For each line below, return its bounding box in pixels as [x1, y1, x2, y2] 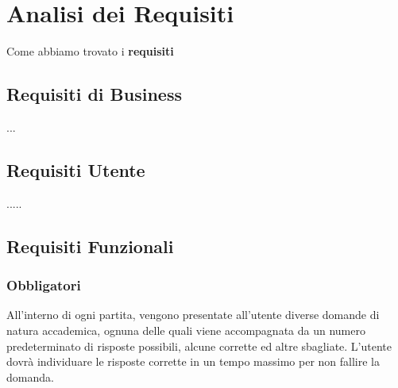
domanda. [6, 368, 54, 385]
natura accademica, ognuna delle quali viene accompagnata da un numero [6, 321, 365, 338]
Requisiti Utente [6, 157, 145, 182]
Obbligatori [6, 275, 81, 295]
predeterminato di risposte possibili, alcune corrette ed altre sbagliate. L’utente [6, 337, 392, 354]
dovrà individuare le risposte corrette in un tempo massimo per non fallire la [6, 353, 380, 370]
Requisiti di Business [6, 82, 182, 106]
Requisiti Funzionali [6, 233, 174, 258]
